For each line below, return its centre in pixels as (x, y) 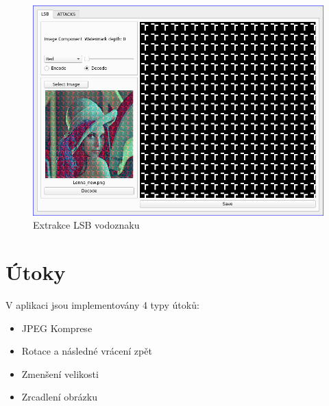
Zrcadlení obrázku (59, 397)
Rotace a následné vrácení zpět (87, 351)
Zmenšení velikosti (60, 373)
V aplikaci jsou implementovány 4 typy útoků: (102, 305)
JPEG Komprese (57, 328)
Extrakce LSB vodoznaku (86, 225)
